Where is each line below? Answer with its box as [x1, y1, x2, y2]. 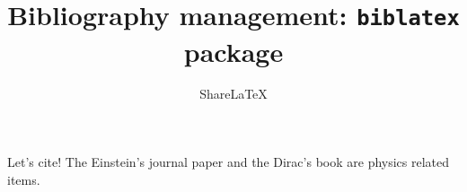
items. [7, 170, 40, 188]
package [183, 32, 284, 69]
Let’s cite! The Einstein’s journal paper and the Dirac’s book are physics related [7, 153, 450, 171]
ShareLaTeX [199, 84, 268, 103]
